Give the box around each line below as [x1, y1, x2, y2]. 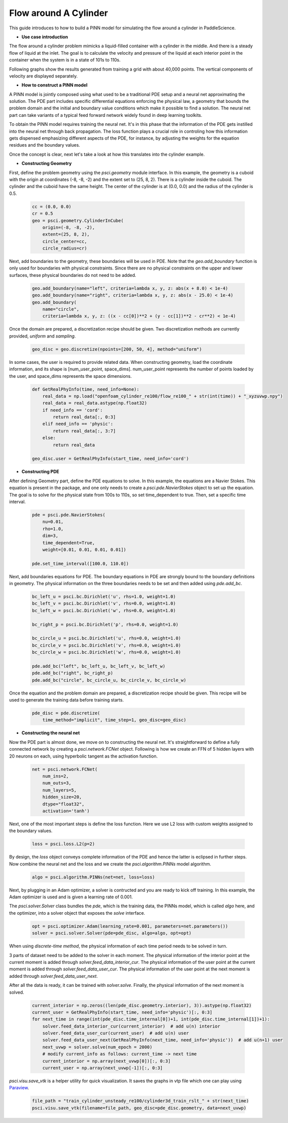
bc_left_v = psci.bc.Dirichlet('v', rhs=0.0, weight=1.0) [32, 601, 176, 606]
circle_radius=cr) [42, 246, 87, 251]
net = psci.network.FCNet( [32, 766, 98, 772]
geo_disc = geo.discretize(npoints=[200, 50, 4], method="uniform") [32, 346, 202, 352]
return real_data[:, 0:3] [53, 414, 116, 420]
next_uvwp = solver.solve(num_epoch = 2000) [42, 1044, 153, 1050]
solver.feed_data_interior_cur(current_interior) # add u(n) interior [42, 1023, 221, 1029]
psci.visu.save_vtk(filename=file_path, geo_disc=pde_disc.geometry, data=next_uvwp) [32, 1105, 246, 1111]
